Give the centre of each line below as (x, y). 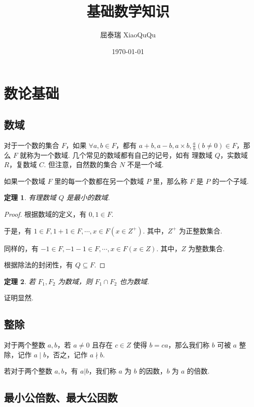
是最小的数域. (88, 197)
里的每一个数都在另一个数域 (99, 181)
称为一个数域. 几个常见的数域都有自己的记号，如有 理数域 (120, 155)
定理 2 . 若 (20, 281)
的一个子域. (231, 181)
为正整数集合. (201, 230)
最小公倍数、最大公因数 (61, 397)
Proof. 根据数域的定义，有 (45, 214)
